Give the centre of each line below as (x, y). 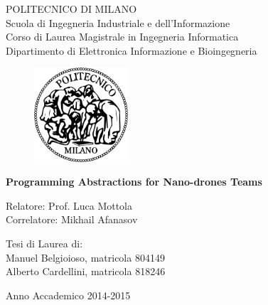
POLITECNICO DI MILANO (71, 9)
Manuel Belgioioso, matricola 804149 (85, 257)
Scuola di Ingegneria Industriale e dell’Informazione (118, 22)
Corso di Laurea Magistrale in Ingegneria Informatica (122, 37)
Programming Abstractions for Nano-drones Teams (134, 182)
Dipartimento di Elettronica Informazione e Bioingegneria (132, 50)
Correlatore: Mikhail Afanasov (72, 219)
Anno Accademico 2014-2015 (68, 295)
